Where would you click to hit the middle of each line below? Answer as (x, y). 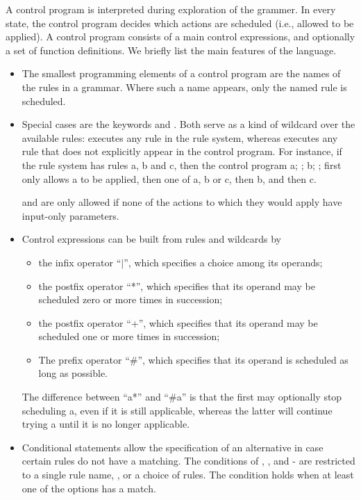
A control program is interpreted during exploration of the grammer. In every (171, 9)
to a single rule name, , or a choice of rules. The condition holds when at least (188, 475)
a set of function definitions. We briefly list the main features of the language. (171, 50)
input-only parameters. (70, 215)
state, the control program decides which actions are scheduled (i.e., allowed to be (180, 23)
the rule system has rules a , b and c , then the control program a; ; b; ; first (182, 164)
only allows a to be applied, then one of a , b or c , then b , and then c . (169, 178)
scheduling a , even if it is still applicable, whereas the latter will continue (177, 410)
